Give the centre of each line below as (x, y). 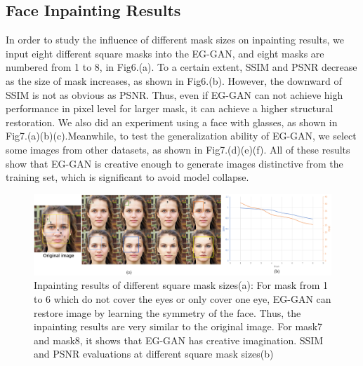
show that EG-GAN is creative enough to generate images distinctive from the (174, 163)
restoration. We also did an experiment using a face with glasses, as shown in (172, 122)
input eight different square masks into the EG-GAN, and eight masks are (165, 53)
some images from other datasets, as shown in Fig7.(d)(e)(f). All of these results (178, 149)
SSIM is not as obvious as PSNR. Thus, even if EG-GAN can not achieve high (174, 94)
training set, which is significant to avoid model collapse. (127, 177)
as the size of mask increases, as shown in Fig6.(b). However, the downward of (174, 80)
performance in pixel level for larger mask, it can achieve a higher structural (170, 108)
